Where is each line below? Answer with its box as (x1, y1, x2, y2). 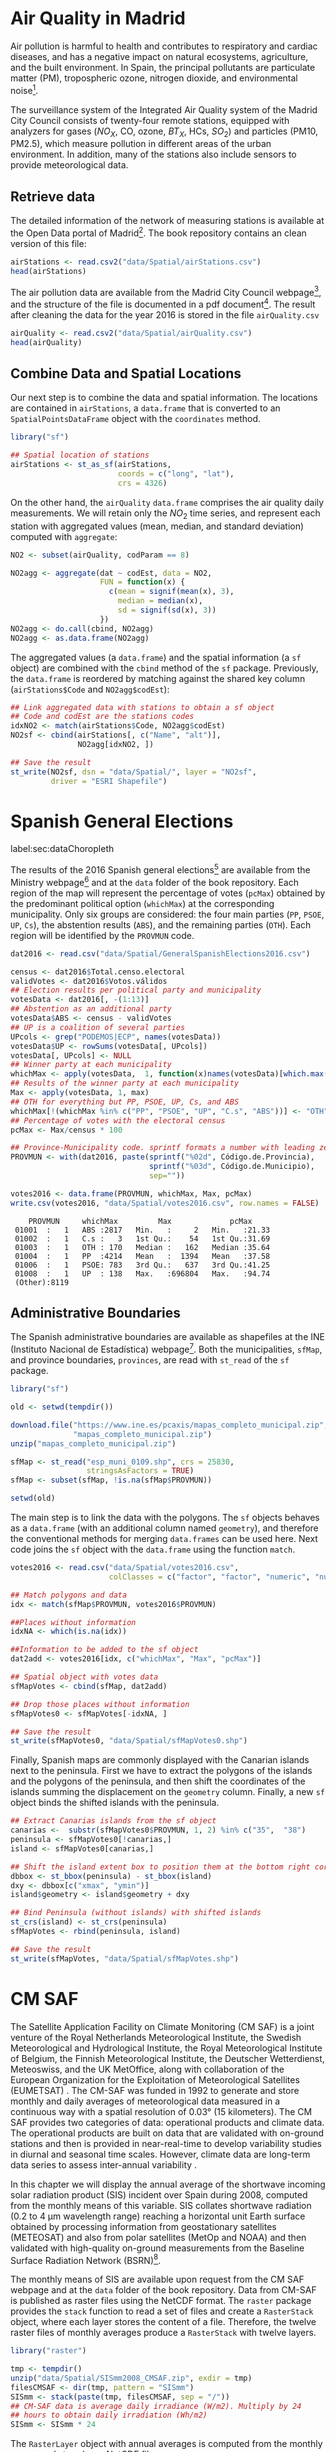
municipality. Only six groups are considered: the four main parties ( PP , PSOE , (10, 908, 325, 920)
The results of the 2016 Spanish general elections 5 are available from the (10, 862, 311, 876)
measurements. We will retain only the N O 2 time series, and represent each (10, 507, 321, 521)
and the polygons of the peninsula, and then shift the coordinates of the (10, 1775, 306, 1787)
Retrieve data (10, 188, 96, 205)
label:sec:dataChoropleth (10, 843, 115, 855)
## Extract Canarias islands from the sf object (10, 1816, 217, 1826)
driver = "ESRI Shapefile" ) (50, 776, 168, 786)
